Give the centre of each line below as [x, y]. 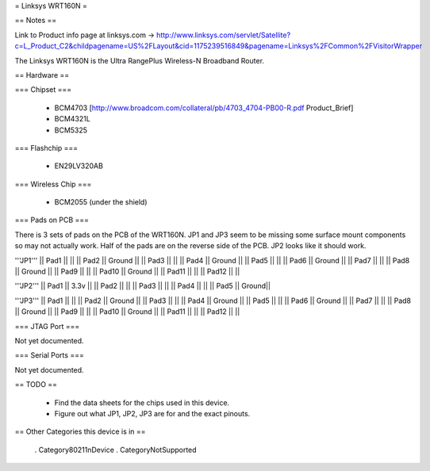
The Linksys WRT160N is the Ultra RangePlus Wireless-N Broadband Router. [140, 60]
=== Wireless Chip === [53, 184]
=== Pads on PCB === [52, 220]
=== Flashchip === [46, 147]
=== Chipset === [43, 90]
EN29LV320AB [79, 166]
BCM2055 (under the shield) [101, 202]
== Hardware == [42, 75]
